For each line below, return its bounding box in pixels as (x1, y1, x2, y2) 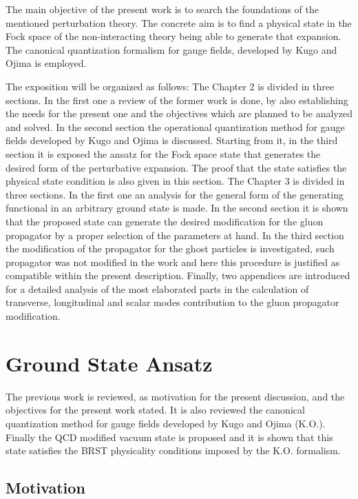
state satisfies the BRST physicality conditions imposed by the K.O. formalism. (6, 443, 341, 458)
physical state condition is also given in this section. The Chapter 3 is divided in (6, 174, 345, 188)
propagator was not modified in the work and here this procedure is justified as (6, 254, 340, 269)
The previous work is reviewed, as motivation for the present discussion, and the (6, 389, 345, 403)
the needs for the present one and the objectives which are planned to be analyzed (6, 106, 352, 121)
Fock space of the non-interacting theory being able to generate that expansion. (6, 29, 341, 43)
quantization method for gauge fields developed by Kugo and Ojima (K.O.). (6, 416, 326, 430)
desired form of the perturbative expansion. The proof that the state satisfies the (6, 160, 347, 174)
